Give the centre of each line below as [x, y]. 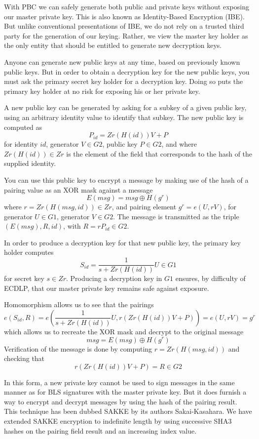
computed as [23, 127]
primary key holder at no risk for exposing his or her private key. [102, 91]
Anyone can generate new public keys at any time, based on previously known [122, 61]
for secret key [24, 278]
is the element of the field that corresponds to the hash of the [159, 153]
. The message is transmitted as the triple [176, 216]
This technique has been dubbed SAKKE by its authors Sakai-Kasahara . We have [128, 411]
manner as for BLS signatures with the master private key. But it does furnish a [125, 392]
